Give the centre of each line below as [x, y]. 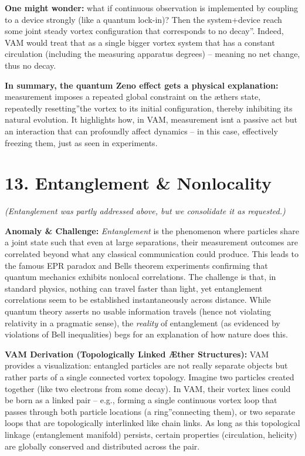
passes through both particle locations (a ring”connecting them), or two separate [150, 411]
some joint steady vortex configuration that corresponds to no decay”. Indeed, [144, 31]
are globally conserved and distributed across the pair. [102, 446]
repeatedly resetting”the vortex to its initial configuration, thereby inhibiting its [149, 108]
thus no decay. [30, 65]
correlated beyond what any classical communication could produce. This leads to [152, 254]
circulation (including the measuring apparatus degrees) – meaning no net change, [152, 54]
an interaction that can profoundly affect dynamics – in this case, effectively [141, 131]
